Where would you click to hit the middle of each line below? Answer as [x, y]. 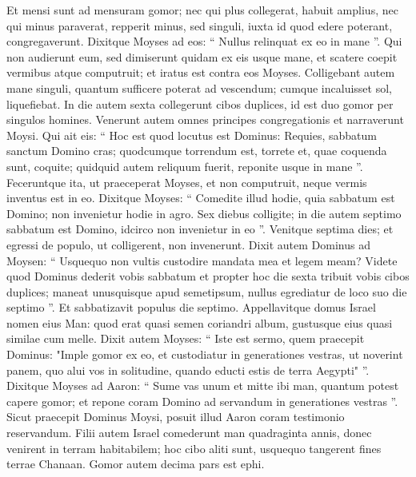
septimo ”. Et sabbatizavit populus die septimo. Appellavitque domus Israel [191, 307]
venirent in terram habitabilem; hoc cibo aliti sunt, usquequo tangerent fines [194, 448]
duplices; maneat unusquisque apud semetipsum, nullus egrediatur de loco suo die [207, 291]
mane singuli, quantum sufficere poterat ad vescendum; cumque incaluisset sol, [199, 87]
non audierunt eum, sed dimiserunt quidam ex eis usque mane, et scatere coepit [202, 56]
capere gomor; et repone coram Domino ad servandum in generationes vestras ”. [202, 401]
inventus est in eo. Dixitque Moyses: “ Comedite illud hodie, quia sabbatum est [201, 198]
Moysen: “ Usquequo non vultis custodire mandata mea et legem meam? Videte [202, 260]
